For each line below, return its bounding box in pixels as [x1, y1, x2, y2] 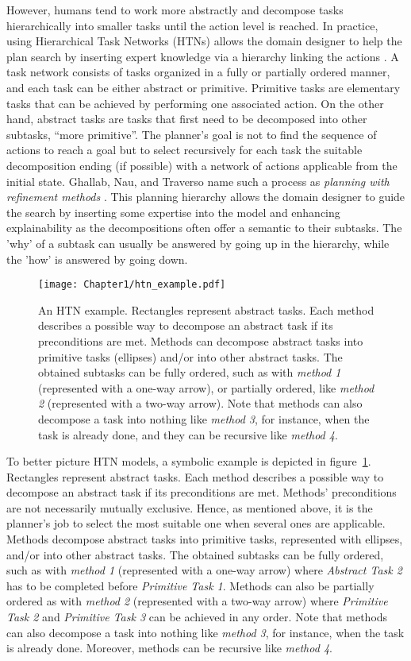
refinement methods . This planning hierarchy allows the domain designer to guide [6, 188, 405, 205]
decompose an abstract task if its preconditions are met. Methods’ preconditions [6, 484, 397, 501]
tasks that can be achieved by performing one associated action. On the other [6, 95, 384, 111]
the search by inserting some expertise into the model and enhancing [6, 203, 340, 220]
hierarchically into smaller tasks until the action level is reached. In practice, [6, 17, 378, 33]
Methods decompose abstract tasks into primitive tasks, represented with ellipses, [6, 531, 403, 547]
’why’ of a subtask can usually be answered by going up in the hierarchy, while [6, 234, 390, 251]
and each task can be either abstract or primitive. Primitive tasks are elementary [6, 79, 401, 95]
